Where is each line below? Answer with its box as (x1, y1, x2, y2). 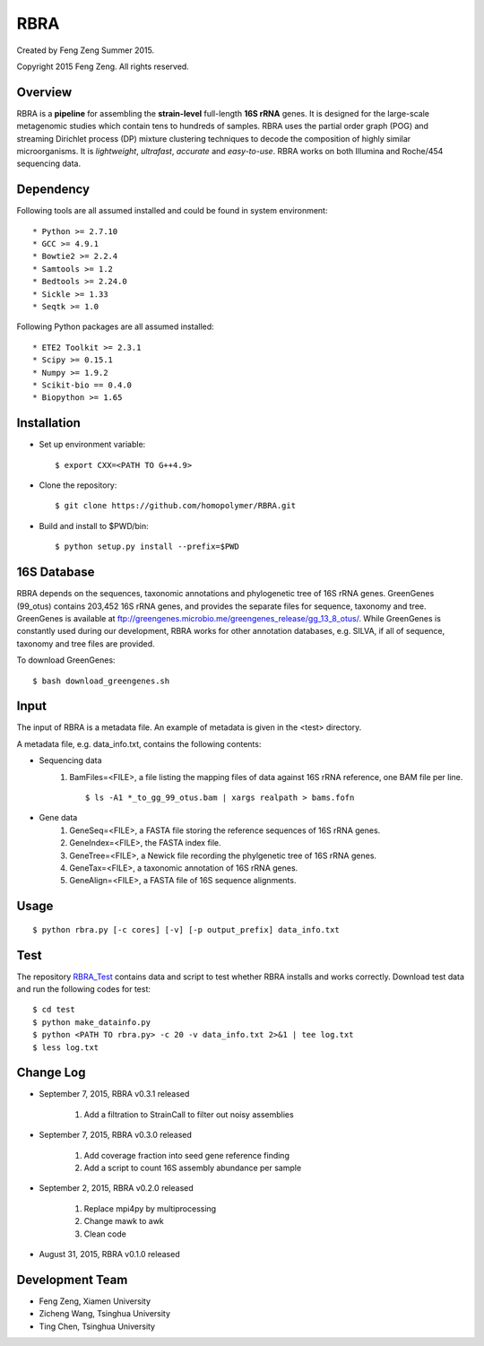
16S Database (16, 565, 95, 580)
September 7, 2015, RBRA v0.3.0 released (39, 1130, 193, 1141)
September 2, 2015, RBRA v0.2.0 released (39, 1183, 194, 1194)
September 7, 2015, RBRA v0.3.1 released (39, 1089, 190, 1099)
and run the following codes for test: (16, 984, 151, 994)
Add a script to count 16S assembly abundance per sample (83, 1162, 302, 1174)
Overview (16, 84, 73, 100)
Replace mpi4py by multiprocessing (83, 1203, 217, 1214)
